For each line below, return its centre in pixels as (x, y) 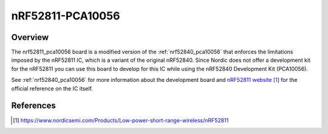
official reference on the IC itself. (52, 89)
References (33, 106)
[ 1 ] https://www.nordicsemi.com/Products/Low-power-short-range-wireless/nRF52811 (121, 120)
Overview (30, 37)
